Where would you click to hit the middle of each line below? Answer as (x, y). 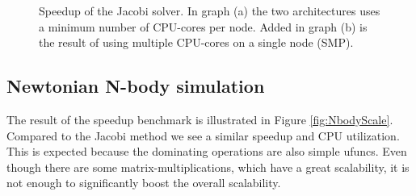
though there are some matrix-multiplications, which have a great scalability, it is (208, 167)
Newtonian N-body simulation (136, 86)
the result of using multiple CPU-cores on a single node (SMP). (196, 42)
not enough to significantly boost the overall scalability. (144, 183)
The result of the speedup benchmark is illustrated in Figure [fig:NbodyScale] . (200, 119)
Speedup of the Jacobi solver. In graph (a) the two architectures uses (210, 10)
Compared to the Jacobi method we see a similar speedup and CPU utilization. (203, 135)
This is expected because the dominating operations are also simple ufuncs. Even (207, 151)
